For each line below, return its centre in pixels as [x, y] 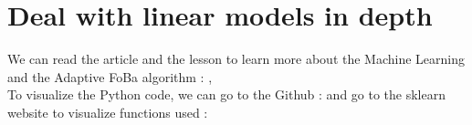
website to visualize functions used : [108, 112]
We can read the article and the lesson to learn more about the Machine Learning [236, 59]
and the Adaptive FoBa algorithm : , [110, 76]
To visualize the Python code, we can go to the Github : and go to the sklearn [226, 94]
